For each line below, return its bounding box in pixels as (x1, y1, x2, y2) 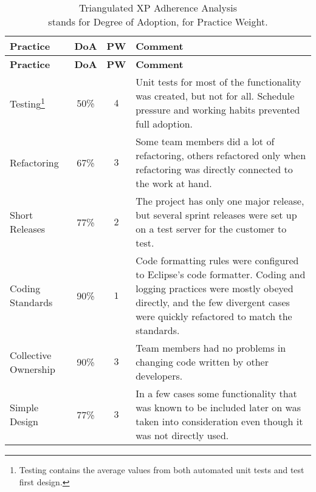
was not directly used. (136, 428, 229, 442)
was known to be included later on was (136, 400, 301, 414)
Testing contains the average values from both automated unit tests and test (19, 463, 304, 476)
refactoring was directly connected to (136, 162, 293, 176)
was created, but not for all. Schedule (136, 89, 295, 103)
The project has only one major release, (136, 194, 304, 208)
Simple (10, 400, 39, 414)
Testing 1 (10, 94, 45, 111)
